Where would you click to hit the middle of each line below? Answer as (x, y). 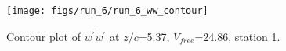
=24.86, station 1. (237, 36)
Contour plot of (43, 36)
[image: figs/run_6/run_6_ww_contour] (107, 11)
